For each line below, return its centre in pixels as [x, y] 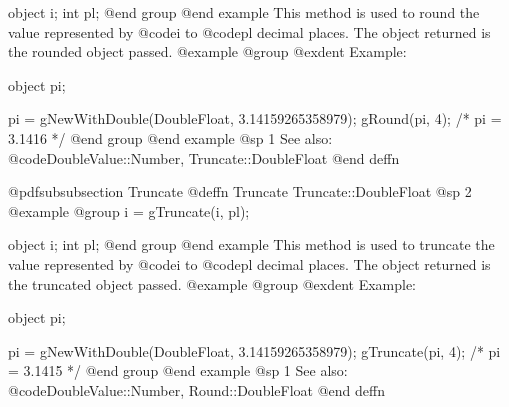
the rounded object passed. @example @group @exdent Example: [207, 51]
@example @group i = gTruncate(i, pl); [129, 210]
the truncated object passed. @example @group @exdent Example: [212, 283]
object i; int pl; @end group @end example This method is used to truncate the [251, 244]
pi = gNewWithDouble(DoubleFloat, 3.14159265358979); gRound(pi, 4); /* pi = [255, 118]
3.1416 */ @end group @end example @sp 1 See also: [170, 137]
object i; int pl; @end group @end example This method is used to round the [244, 12]
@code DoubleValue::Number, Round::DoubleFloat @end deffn [196, 389]
